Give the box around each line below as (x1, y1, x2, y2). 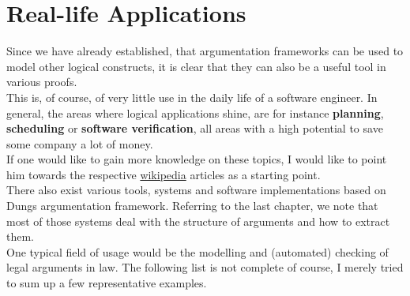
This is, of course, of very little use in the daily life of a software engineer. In (6, 88, 378, 105)
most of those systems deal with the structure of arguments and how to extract (6, 212, 390, 229)
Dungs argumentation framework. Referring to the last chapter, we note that (6, 197, 378, 214)
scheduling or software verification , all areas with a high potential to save (6, 120, 383, 137)
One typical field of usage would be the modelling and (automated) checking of (6, 243, 389, 260)
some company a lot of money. (6, 135, 153, 152)
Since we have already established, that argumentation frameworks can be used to (6, 43, 404, 59)
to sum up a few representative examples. (6, 275, 207, 291)
